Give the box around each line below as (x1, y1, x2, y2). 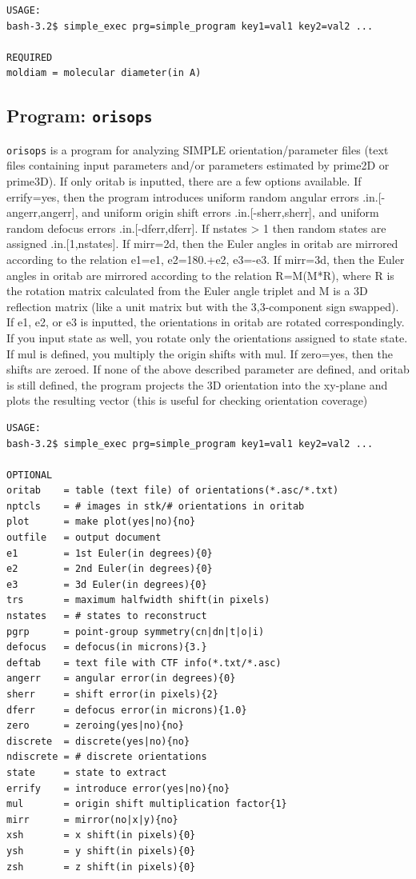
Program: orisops (6, 103, 153, 128)
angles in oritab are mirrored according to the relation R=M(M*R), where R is (6, 266, 394, 283)
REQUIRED (6, 51, 53, 63)
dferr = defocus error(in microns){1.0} (6, 704, 247, 716)
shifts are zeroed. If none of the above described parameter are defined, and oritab (6, 361, 410, 378)
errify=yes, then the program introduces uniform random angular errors (6, 188, 359, 205)
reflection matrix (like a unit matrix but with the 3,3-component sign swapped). (6, 298, 399, 314)
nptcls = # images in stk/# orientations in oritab (6, 500, 305, 512)
